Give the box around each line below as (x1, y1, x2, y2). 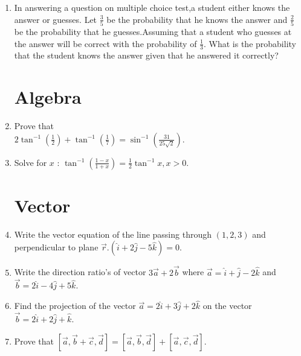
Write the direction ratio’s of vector (14, 265, 146, 278)
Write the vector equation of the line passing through (14, 227, 212, 240)
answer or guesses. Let (14, 13, 97, 25)
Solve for (14, 156, 47, 168)
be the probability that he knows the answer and (106, 13, 288, 25)
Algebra (14, 84, 82, 109)
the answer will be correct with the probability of (14, 37, 197, 49)
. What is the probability (204, 37, 296, 49)
